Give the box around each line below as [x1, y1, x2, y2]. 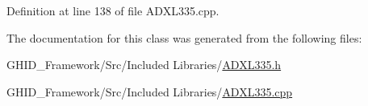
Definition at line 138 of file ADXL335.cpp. [6, 2, 220, 18]
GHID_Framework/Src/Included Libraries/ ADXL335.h [6, 56, 282, 73]
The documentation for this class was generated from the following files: [6, 29, 362, 46]
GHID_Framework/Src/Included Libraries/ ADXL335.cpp [6, 83, 293, 100]
